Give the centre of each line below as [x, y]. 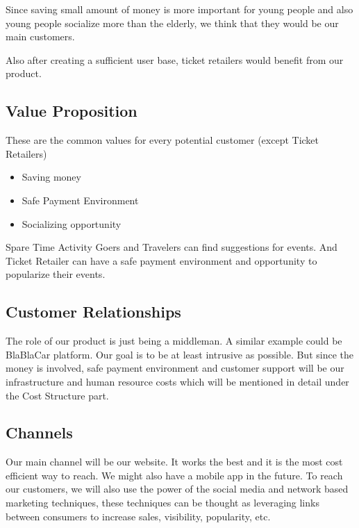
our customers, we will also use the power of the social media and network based [177, 489]
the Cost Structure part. [57, 395]
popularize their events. [56, 274]
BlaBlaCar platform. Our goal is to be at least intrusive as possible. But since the [179, 354]
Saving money [51, 177]
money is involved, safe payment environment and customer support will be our [175, 368]
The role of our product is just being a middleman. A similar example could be [174, 341]
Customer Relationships [93, 312]
